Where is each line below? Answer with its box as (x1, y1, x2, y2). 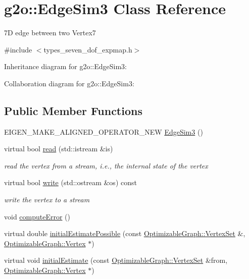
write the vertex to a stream (4, 194, 90, 205)
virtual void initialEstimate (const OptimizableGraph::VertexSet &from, (4, 255, 228, 265)
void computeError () (4, 211, 71, 221)
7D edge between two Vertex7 (4, 27, 96, 38)
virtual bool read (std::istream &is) (4, 143, 113, 154)
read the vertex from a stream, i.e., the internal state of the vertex (4, 160, 208, 171)
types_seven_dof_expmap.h (43, 44, 132, 54)
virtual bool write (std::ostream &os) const (4, 177, 137, 188)
